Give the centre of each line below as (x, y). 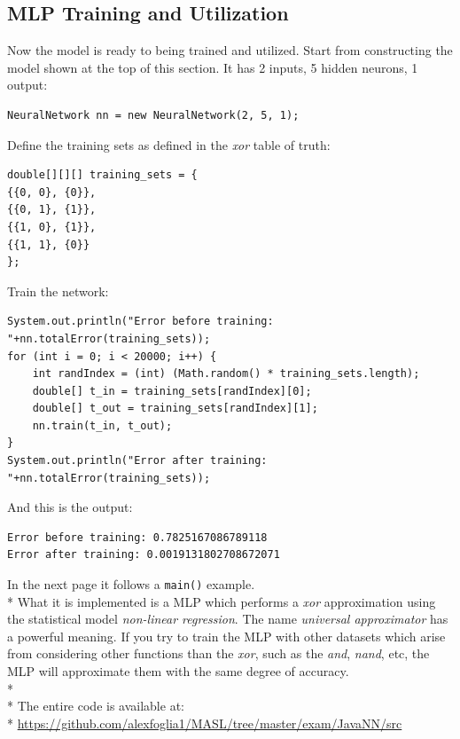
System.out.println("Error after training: (137, 461)
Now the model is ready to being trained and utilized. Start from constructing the (230, 50)
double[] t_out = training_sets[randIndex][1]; (175, 409)
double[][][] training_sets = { (102, 175)
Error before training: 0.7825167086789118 (137, 537)
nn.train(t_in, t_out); (102, 425)
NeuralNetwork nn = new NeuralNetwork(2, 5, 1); (153, 115)
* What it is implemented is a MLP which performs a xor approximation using (222, 601)
